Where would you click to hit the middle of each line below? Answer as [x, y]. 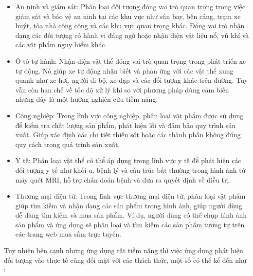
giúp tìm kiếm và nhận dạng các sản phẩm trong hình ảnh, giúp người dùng [129, 205]
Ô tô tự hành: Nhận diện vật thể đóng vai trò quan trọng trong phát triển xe [131, 61]
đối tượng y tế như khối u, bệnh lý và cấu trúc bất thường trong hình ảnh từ [130, 170]
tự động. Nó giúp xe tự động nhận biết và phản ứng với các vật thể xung [124, 70]
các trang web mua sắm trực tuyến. [68, 234]
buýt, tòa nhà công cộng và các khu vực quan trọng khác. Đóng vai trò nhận [130, 26]
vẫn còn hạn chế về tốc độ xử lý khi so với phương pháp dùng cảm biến [122, 89]
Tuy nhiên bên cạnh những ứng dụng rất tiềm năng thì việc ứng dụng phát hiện [124, 250]
